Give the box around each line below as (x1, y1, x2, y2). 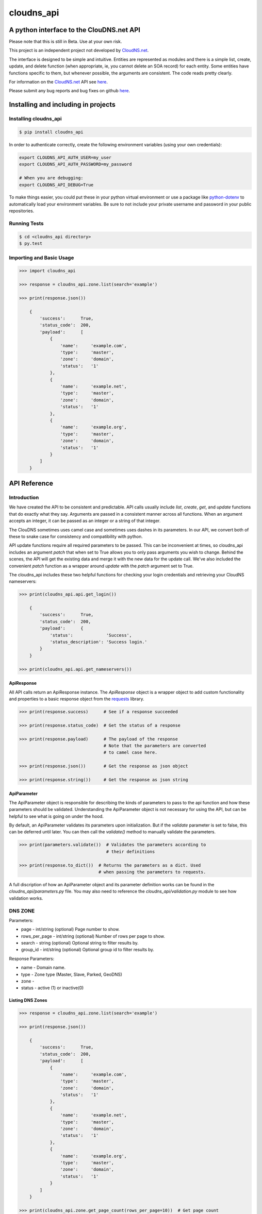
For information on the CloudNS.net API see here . (9, 79, 108, 85)
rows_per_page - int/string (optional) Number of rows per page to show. (21, 933, 165, 939)
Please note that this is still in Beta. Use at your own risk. (9, 39, 122, 45)
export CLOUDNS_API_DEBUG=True (19, 182, 94, 187)
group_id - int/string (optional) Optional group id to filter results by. (21, 947, 155, 953)
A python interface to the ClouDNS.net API (9, 26, 141, 34)
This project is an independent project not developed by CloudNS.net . (9, 48, 149, 53)
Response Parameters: (9, 956, 54, 961)
